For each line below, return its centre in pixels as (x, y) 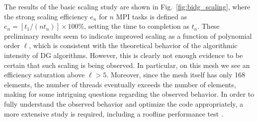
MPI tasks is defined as (152, 16)
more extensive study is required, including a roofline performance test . (114, 113)
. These (209, 26)
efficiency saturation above (44, 75)
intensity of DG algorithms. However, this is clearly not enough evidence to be (124, 55)
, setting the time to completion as (137, 26)
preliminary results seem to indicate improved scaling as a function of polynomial (128, 35)
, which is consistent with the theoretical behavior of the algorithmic (133, 45)
